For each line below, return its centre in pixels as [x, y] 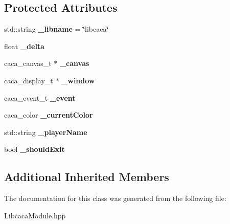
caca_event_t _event [40, 97]
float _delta [24, 46]
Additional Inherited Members [87, 177]
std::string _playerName [46, 132]
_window [78, 80]
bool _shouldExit [34, 149]
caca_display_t [29, 80]
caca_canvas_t [28, 63]
